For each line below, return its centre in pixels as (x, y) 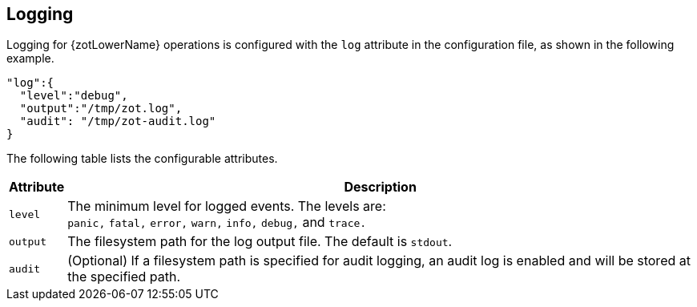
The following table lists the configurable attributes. (142, 159)
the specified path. (124, 277)
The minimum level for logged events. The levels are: (227, 206)
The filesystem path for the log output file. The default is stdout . (260, 242)
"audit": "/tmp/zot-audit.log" (118, 121)
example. (30, 59)
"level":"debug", (74, 96)
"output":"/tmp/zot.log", (101, 109)
